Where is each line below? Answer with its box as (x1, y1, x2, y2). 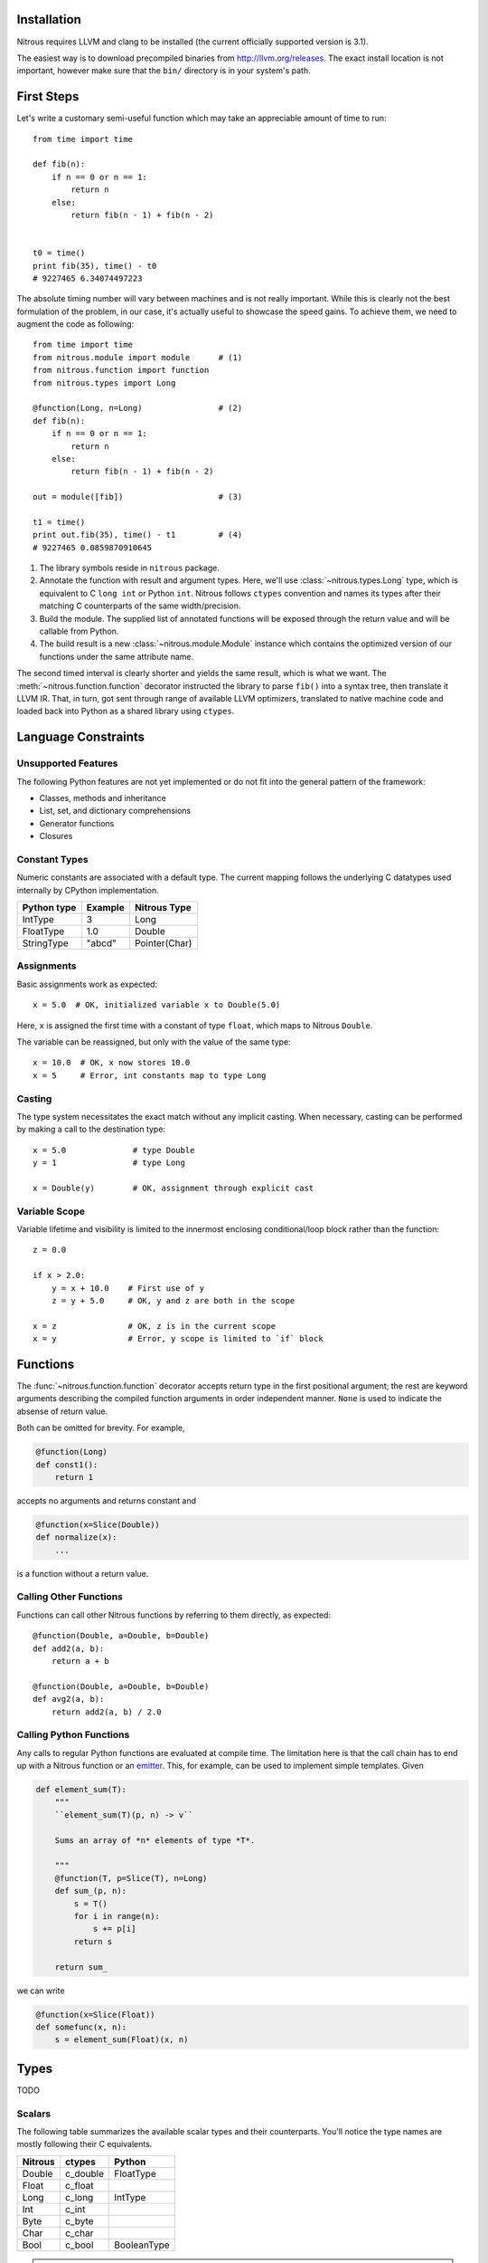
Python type (22, 902, 77, 914)
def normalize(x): (35, 1533, 117, 1542)
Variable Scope (16, 1205, 86, 1217)
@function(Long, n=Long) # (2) (33, 403, 243, 414)
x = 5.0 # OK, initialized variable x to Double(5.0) (33, 1000, 281, 1010)
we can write (16, 1985, 65, 1996)
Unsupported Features (16, 757, 118, 769)
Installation (16, 12, 81, 27)
